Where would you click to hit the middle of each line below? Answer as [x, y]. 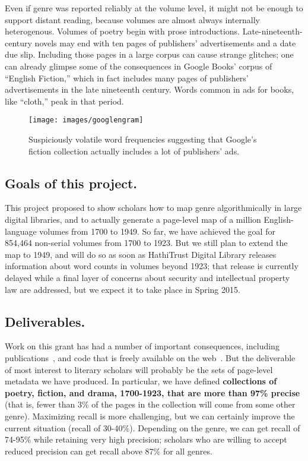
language [21, 231]
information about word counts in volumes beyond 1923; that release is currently [152, 266]
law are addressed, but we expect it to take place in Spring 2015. [123, 289]
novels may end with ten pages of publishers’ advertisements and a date [165, 42]
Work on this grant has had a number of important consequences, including [142, 346]
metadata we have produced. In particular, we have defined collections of [141, 381]
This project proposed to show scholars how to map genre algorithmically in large [153, 208]
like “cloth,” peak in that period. [64, 101]
